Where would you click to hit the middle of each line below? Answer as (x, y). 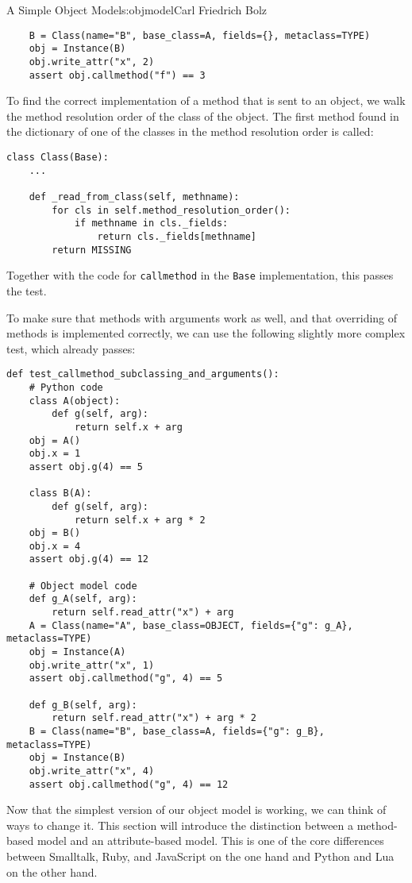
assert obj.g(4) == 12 (89, 559)
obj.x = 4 (55, 546)
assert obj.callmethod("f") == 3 (117, 75)
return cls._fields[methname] (177, 236)
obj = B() (55, 533)
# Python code (66, 387)
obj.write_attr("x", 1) (92, 665)
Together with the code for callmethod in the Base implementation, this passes (200, 275)
